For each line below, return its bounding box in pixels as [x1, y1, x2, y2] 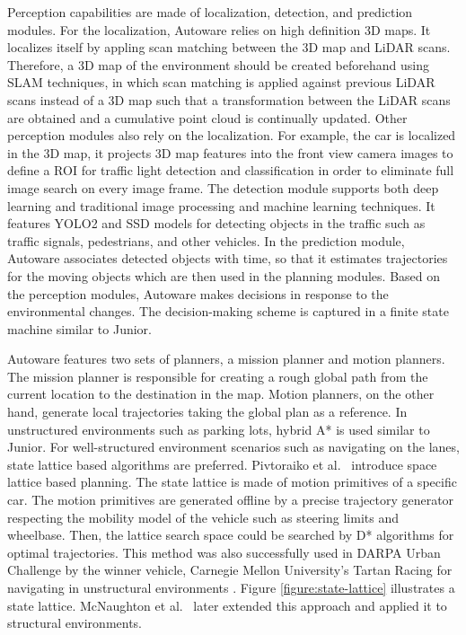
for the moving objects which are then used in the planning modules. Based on [7, 266, 441, 285]
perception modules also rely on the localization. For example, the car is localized [7, 126, 456, 145]
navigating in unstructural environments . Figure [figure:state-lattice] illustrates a [7, 578, 455, 596]
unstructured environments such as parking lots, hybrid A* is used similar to [7, 419, 430, 438]
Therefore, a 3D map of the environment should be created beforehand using [7, 55, 429, 74]
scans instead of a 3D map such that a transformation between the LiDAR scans [7, 90, 451, 109]
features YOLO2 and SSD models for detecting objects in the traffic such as [7, 214, 426, 233]
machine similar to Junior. [7, 319, 152, 338]
